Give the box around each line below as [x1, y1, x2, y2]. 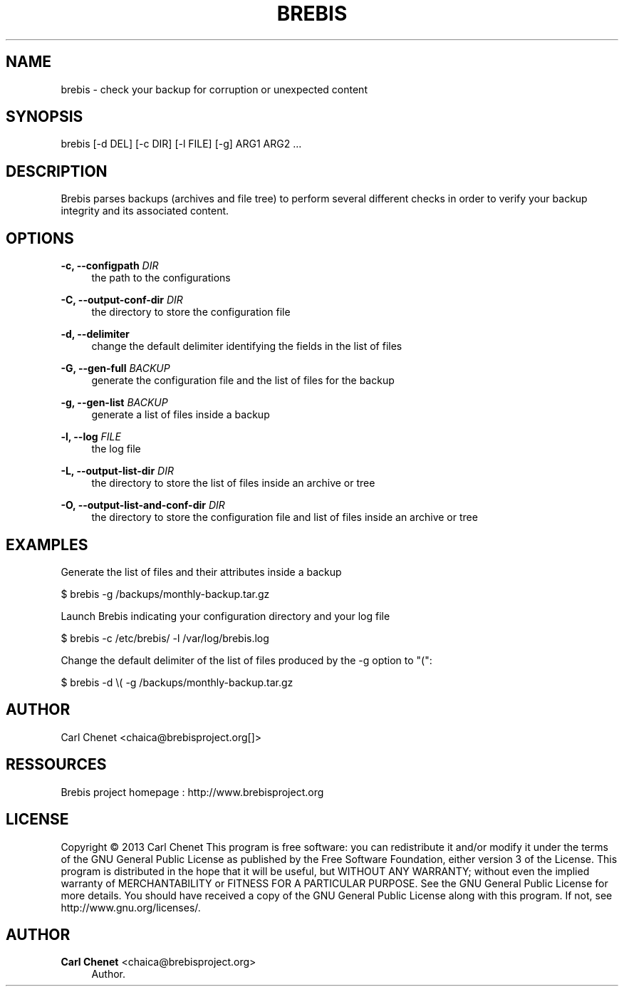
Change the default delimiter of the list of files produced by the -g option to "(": [61, 653, 432, 666]
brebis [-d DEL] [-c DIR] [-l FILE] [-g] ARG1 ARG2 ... [61, 138, 302, 150]
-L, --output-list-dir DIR [61, 465, 174, 477]
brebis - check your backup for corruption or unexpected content [61, 83, 368, 95]
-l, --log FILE [61, 430, 121, 443]
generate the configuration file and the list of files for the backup [91, 374, 395, 387]
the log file [91, 443, 141, 455]
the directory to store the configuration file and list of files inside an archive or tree [91, 511, 478, 524]
